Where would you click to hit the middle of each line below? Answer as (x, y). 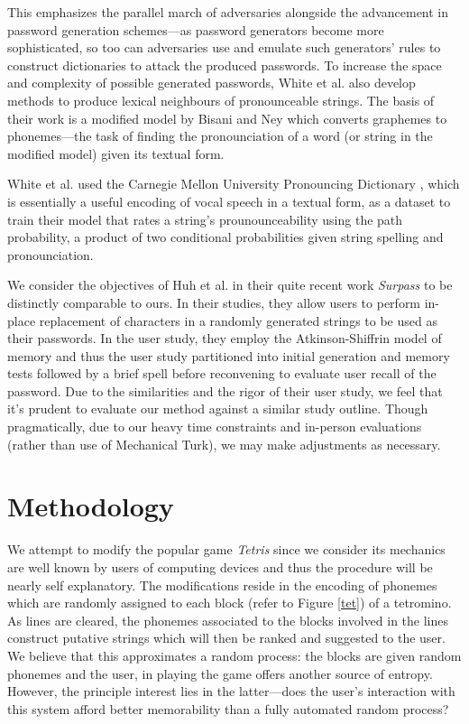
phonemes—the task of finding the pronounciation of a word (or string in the (220, 136)
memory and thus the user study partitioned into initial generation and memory (229, 355)
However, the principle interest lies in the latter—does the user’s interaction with (231, 691)
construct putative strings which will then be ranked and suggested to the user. (226, 638)
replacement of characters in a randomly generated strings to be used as (238, 320)
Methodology (91, 506)
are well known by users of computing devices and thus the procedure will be (220, 566)
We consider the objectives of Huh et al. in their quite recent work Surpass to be (230, 285)
